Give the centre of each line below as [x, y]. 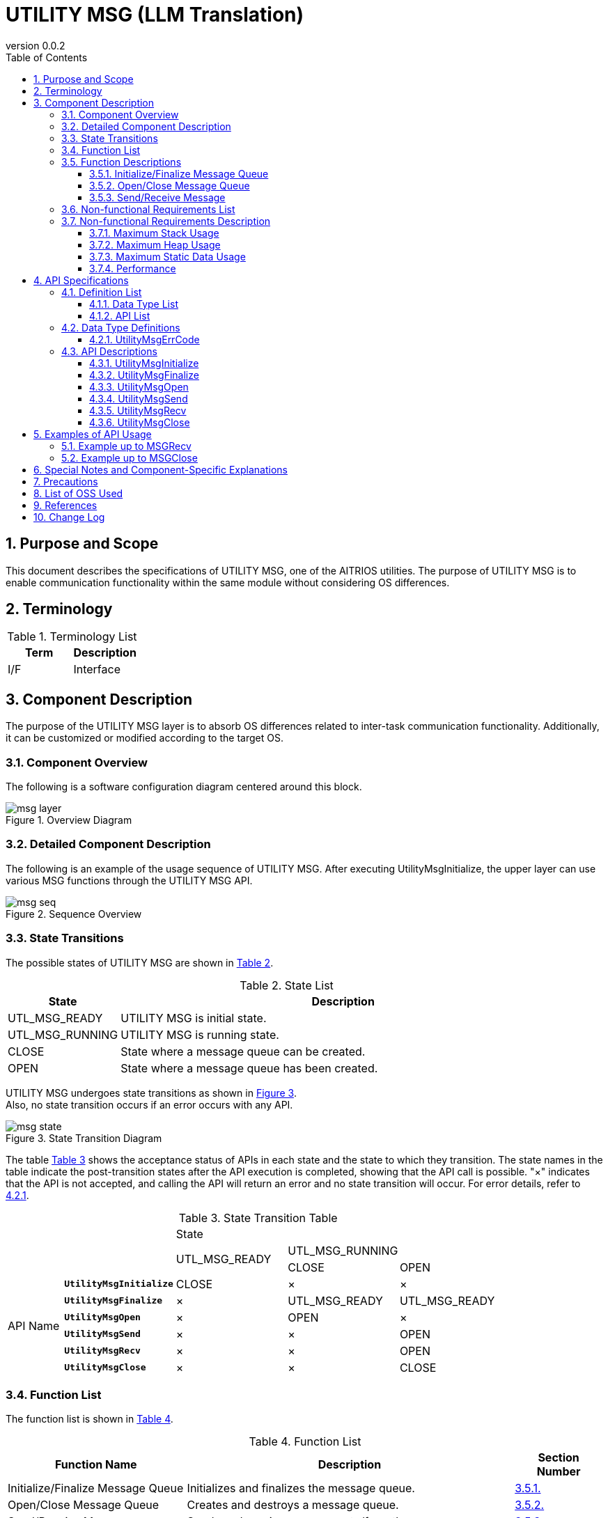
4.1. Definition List [102, 292]
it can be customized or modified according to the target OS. [145, 738]
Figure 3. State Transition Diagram [84, 1138]
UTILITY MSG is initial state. [194, 1018]
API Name [34, 1325]
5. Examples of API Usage [93, 434]
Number [559, 1472]
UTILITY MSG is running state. [200, 1034]
